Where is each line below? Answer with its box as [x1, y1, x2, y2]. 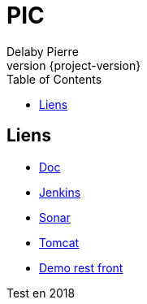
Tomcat [39, 235, 80, 250]
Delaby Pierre [6, 44, 79, 59]
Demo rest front [39, 260, 123, 275]
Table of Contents [6, 72, 102, 86]
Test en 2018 [6, 285, 76, 300]
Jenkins [39, 185, 81, 199]
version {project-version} [6, 58, 141, 72]
